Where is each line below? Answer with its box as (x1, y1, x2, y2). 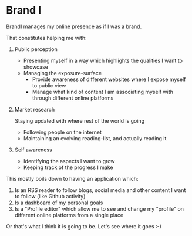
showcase (23, 63, 49, 70)
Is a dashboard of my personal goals (14, 199, 103, 206)
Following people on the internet (23, 129, 102, 136)
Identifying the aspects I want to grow (23, 157, 116, 164)
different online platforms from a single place (14, 211, 124, 218)
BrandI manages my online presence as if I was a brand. (6, 23, 142, 30)
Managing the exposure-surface (23, 69, 102, 76)
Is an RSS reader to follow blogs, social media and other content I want (14, 186, 186, 194)
